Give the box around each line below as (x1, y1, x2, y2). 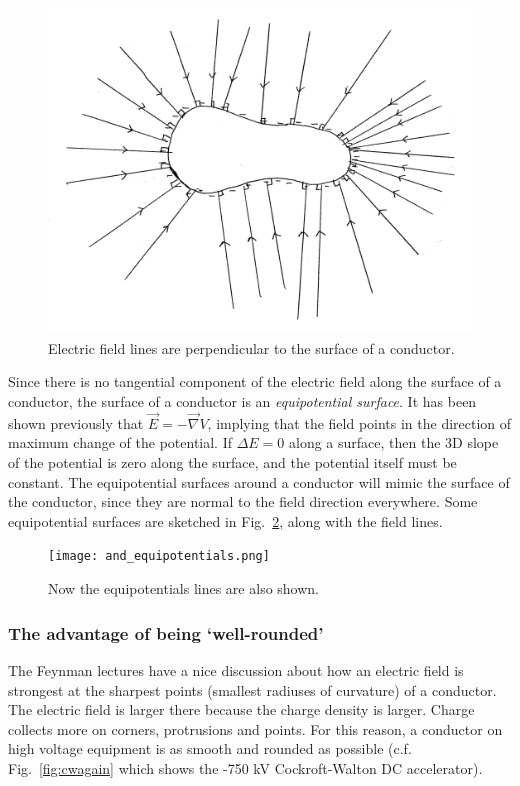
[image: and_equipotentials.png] (48, 549, 270, 564)
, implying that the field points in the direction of (207, 412, 512, 433)
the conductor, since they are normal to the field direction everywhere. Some (8, 491, 478, 512)
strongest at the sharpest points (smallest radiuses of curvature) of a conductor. (8, 679, 497, 700)
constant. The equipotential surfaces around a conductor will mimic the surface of (8, 471, 510, 492)
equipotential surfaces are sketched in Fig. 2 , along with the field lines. (8, 510, 443, 531)
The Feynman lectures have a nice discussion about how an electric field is (8, 659, 464, 680)
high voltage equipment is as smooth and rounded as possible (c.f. (8, 738, 412, 759)
